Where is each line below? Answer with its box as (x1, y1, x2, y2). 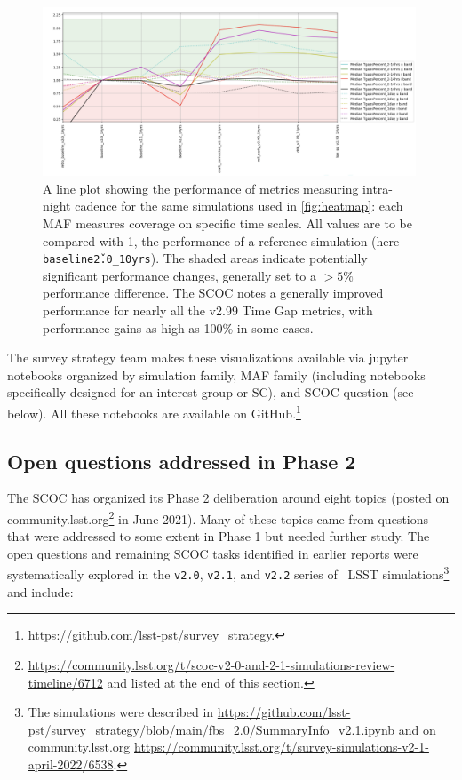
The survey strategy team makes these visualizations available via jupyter (7, 348, 409, 367)
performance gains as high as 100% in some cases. (43, 318, 314, 337)
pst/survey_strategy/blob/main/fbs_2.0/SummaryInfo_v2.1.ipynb (28, 720, 395, 738)
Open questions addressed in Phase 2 (7, 447, 356, 474)
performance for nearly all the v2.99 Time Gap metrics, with (43, 301, 373, 319)
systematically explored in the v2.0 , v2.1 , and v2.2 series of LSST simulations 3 (7, 562, 450, 584)
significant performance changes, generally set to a (43, 266, 316, 284)
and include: (7, 582, 74, 601)
